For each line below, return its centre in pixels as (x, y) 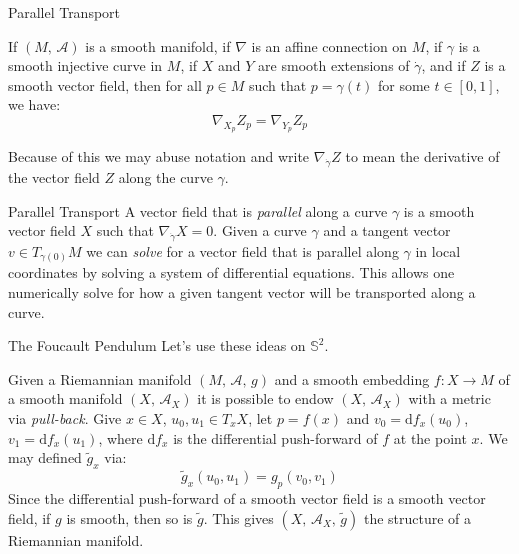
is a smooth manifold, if (158, 45)
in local (438, 250)
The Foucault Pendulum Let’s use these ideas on (157, 345)
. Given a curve (260, 230)
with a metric (449, 398)
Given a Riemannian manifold (100, 378)
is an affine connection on (329, 45)
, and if (443, 65)
